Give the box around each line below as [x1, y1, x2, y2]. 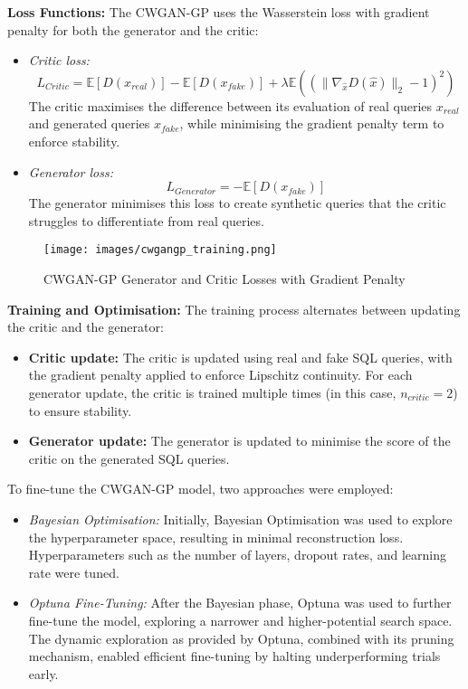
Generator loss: [28, 162, 113, 181]
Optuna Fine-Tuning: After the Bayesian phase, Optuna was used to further [28, 593, 452, 612]
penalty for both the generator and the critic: [7, 20, 259, 39]
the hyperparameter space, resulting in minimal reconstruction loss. [28, 527, 404, 546]
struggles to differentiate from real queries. [28, 211, 264, 230]
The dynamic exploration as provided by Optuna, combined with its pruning [28, 628, 454, 647]
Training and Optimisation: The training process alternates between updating [7, 299, 461, 318]
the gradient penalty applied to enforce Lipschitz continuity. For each [28, 365, 413, 384]
